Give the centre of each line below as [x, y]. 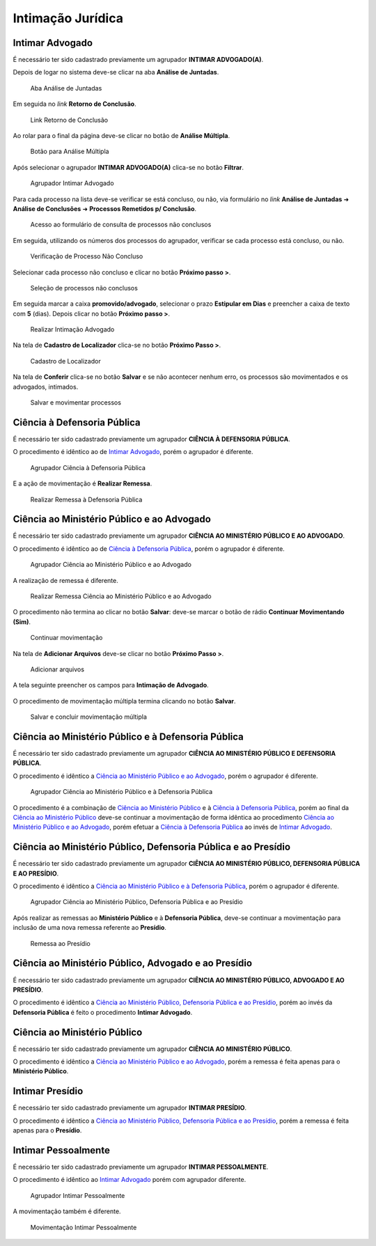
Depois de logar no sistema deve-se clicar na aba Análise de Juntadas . [116, 72]
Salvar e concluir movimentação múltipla [89, 717]
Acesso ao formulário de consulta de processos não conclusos [121, 225]
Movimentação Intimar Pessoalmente [84, 1227]
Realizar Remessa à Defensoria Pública [86, 499]
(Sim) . [22, 622]
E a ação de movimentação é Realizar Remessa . [83, 483]
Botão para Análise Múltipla [70, 151]
